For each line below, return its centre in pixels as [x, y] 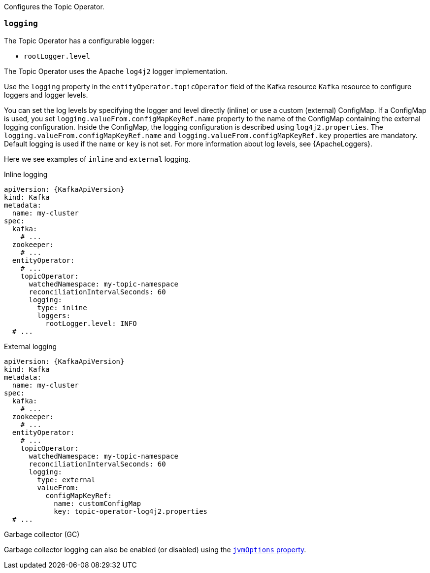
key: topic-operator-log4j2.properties [131, 511]
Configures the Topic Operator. [54, 7]
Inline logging [26, 174]
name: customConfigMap [98, 503]
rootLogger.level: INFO [91, 323]
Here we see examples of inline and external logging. [98, 159]
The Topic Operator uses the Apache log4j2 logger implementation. [116, 71]
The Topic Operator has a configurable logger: [79, 40]
